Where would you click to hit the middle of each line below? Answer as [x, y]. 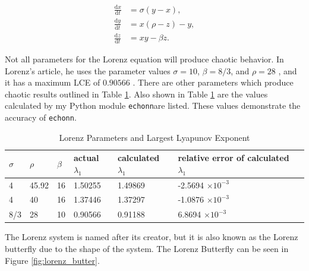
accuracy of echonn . [41, 117]
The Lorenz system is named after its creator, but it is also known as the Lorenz [152, 237]
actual [86, 158]
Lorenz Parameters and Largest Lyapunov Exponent [154, 137]
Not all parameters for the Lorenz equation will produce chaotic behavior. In [144, 59]
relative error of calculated [234, 158]
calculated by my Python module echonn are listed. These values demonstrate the [153, 105]
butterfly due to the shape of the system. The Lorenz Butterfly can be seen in [147, 249]
